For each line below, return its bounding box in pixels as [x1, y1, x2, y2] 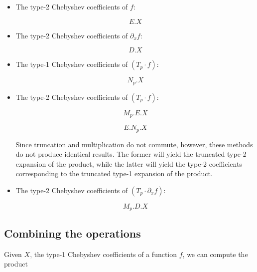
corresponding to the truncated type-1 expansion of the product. [15, 168, 213, 179]
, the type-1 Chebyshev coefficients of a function [30, 249, 177, 259]
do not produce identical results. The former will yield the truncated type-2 [15, 149, 247, 159]
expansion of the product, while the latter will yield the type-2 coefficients [15, 158, 242, 169]
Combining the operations [4, 225, 141, 241]
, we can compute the [182, 249, 248, 259]
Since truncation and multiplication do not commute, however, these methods [15, 139, 253, 149]
